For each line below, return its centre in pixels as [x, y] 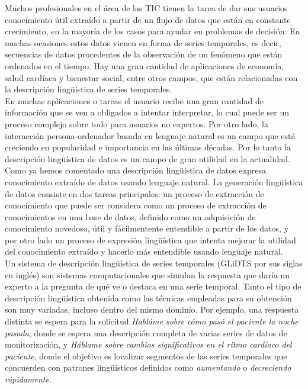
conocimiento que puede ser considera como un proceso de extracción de [136, 205]
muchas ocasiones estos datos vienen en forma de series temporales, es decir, [143, 42]
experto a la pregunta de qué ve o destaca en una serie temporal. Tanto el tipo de [153, 286]
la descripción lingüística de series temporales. [89, 89]
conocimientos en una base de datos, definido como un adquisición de [130, 216]
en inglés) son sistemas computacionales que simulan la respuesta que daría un [147, 274]
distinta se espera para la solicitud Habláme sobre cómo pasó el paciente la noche [152, 321]
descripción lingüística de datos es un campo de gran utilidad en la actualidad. [147, 158]
